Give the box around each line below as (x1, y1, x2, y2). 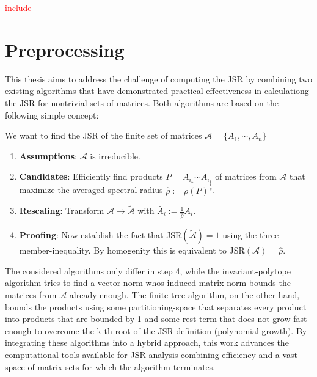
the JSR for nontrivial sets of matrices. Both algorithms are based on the (5, 96, 279, 109)
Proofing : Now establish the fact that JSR (19, 229, 182, 241)
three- (259, 229, 282, 241)
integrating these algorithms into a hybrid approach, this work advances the (5, 336, 289, 349)
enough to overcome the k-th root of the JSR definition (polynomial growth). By (5, 324, 307, 337)
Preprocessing (5, 37, 125, 62)
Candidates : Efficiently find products (19, 170, 163, 183)
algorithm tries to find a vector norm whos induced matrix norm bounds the (5, 276, 291, 289)
